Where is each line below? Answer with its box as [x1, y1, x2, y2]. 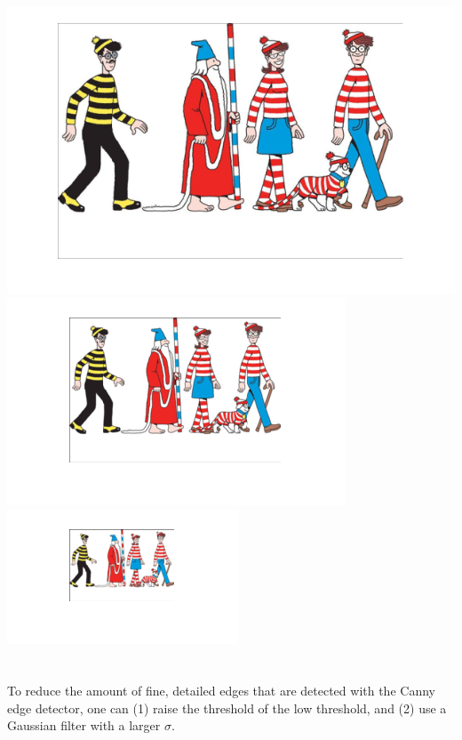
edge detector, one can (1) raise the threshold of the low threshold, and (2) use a [7, 698, 447, 717]
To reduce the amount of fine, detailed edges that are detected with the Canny [7, 681, 435, 700]
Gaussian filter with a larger [7, 716, 161, 735]
